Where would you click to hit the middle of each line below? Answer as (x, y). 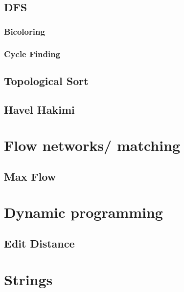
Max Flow (30, 176)
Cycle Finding (32, 53)
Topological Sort (46, 80)
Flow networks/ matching (92, 145)
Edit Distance (39, 243)
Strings (28, 279)
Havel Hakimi (39, 109)
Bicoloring (24, 31)
